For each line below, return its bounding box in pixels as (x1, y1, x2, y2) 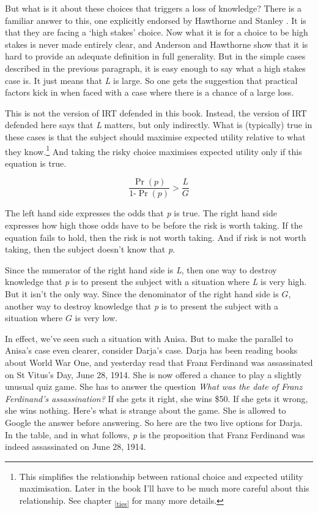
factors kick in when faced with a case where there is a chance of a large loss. (5, 86, 294, 99)
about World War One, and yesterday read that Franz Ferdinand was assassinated (5, 355, 313, 368)
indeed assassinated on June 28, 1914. (5, 440, 146, 453)
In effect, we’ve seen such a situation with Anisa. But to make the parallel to (5, 332, 294, 344)
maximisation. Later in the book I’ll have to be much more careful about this (19, 482, 309, 495)
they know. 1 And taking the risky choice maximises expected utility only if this (5, 143, 302, 158)
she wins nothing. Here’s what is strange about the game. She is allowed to (5, 404, 286, 417)
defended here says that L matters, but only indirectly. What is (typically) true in (5, 118, 312, 131)
